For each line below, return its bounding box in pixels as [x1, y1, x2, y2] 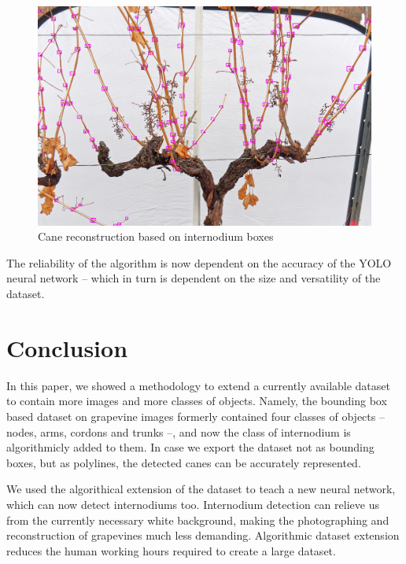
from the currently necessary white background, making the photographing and [6, 511, 389, 528]
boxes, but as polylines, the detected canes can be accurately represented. [6, 454, 361, 470]
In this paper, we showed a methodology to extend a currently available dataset [6, 377, 390, 393]
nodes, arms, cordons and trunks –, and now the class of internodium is [6, 423, 351, 440]
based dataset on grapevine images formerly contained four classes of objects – [6, 407, 385, 424]
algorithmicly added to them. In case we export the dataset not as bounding [6, 439, 375, 455]
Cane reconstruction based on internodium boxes [38, 228, 274, 245]
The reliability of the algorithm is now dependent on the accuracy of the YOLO [6, 254, 392, 271]
